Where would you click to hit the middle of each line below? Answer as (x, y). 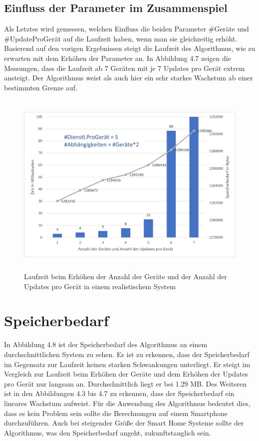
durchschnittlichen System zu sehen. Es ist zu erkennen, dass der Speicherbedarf (127, 354)
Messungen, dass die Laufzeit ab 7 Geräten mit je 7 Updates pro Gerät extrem (125, 68)
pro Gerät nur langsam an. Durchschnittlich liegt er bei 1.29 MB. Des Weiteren (126, 383)
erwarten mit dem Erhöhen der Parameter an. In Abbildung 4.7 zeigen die (118, 58)
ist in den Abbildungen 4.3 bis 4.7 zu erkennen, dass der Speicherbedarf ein (119, 393)
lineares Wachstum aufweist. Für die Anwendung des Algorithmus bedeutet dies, (127, 403)
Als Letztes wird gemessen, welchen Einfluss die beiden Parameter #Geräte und (127, 29)
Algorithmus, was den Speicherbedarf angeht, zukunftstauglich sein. (108, 432)
